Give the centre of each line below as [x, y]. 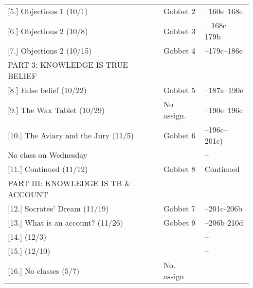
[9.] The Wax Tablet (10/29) [56, 110]
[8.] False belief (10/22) [47, 90]
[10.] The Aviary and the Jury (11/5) [71, 135]
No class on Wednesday [48, 155]
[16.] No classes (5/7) [44, 270]
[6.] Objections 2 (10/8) [48, 31]
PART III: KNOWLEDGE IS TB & [69, 183]
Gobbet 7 [180, 208]
